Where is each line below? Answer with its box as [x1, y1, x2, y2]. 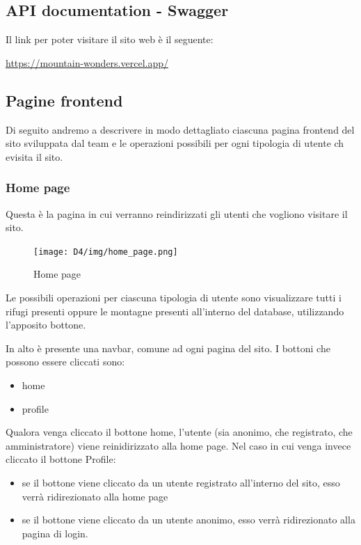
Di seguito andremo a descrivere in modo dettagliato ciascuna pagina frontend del [6, 122, 355, 136]
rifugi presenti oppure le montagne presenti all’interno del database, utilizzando [6, 303, 344, 318]
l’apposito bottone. [6, 317, 86, 332]
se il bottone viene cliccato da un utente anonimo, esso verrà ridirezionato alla [22, 512, 355, 527]
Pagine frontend [6, 89, 123, 111]
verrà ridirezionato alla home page [22, 489, 168, 503]
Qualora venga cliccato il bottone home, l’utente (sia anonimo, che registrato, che [6, 425, 353, 439]
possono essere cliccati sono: [6, 354, 125, 369]
